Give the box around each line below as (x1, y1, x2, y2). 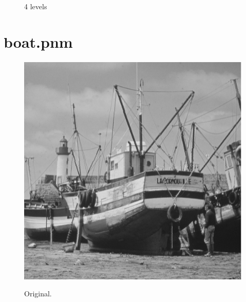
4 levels (24, 1, 47, 11)
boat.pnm (4, 31, 73, 52)
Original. (24, 288, 52, 299)
